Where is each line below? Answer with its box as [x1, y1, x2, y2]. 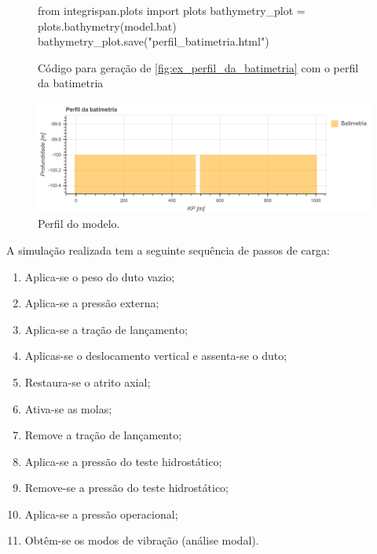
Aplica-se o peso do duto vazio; [24, 268, 175, 284]
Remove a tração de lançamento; [24, 427, 182, 443]
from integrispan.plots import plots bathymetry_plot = [38, 2, 306, 18]
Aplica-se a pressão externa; [24, 295, 159, 311]
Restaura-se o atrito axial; [24, 373, 151, 390]
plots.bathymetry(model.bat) [38, 17, 177, 34]
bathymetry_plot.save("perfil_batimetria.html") [38, 33, 269, 50]
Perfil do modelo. [38, 215, 120, 232]
